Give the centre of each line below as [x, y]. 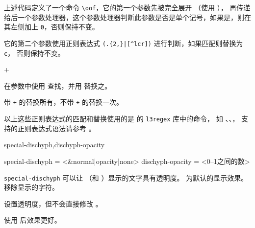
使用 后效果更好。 [33, 220]
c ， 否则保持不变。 [34, 53]
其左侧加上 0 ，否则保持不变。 [51, 27]
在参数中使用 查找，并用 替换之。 [58, 85]
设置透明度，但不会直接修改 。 [53, 203]
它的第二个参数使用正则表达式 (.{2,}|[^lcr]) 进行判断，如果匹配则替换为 [124, 43]
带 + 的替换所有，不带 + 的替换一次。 [64, 102]
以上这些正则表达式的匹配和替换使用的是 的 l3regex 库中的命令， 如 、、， [122, 119]
